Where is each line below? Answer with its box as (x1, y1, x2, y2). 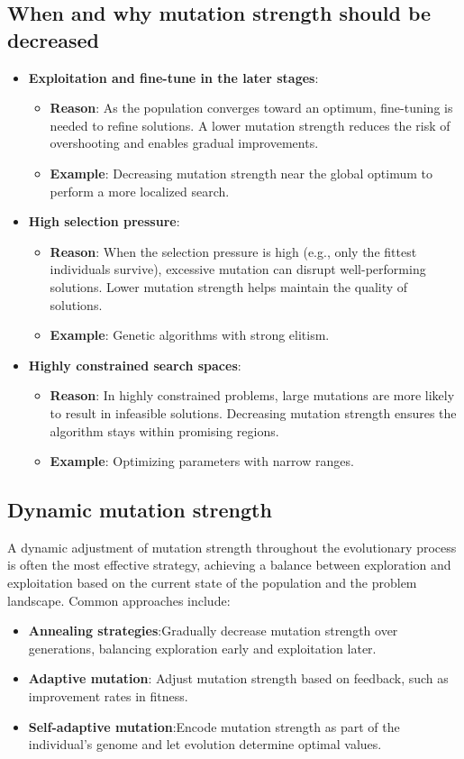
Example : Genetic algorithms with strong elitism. (50, 325, 330, 344)
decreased (7, 25, 99, 53)
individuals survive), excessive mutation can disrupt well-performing (50, 260, 426, 279)
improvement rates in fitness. (28, 687, 188, 706)
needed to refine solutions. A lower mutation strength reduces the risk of (50, 115, 450, 134)
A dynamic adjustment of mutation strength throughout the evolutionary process (7, 537, 457, 556)
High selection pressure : (28, 212, 180, 231)
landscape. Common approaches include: (7, 590, 231, 609)
